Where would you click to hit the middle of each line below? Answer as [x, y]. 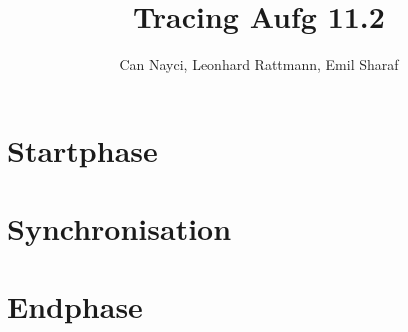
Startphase [82, 149]
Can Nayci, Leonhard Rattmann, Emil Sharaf [259, 64]
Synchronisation [119, 228]
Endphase [75, 306]
